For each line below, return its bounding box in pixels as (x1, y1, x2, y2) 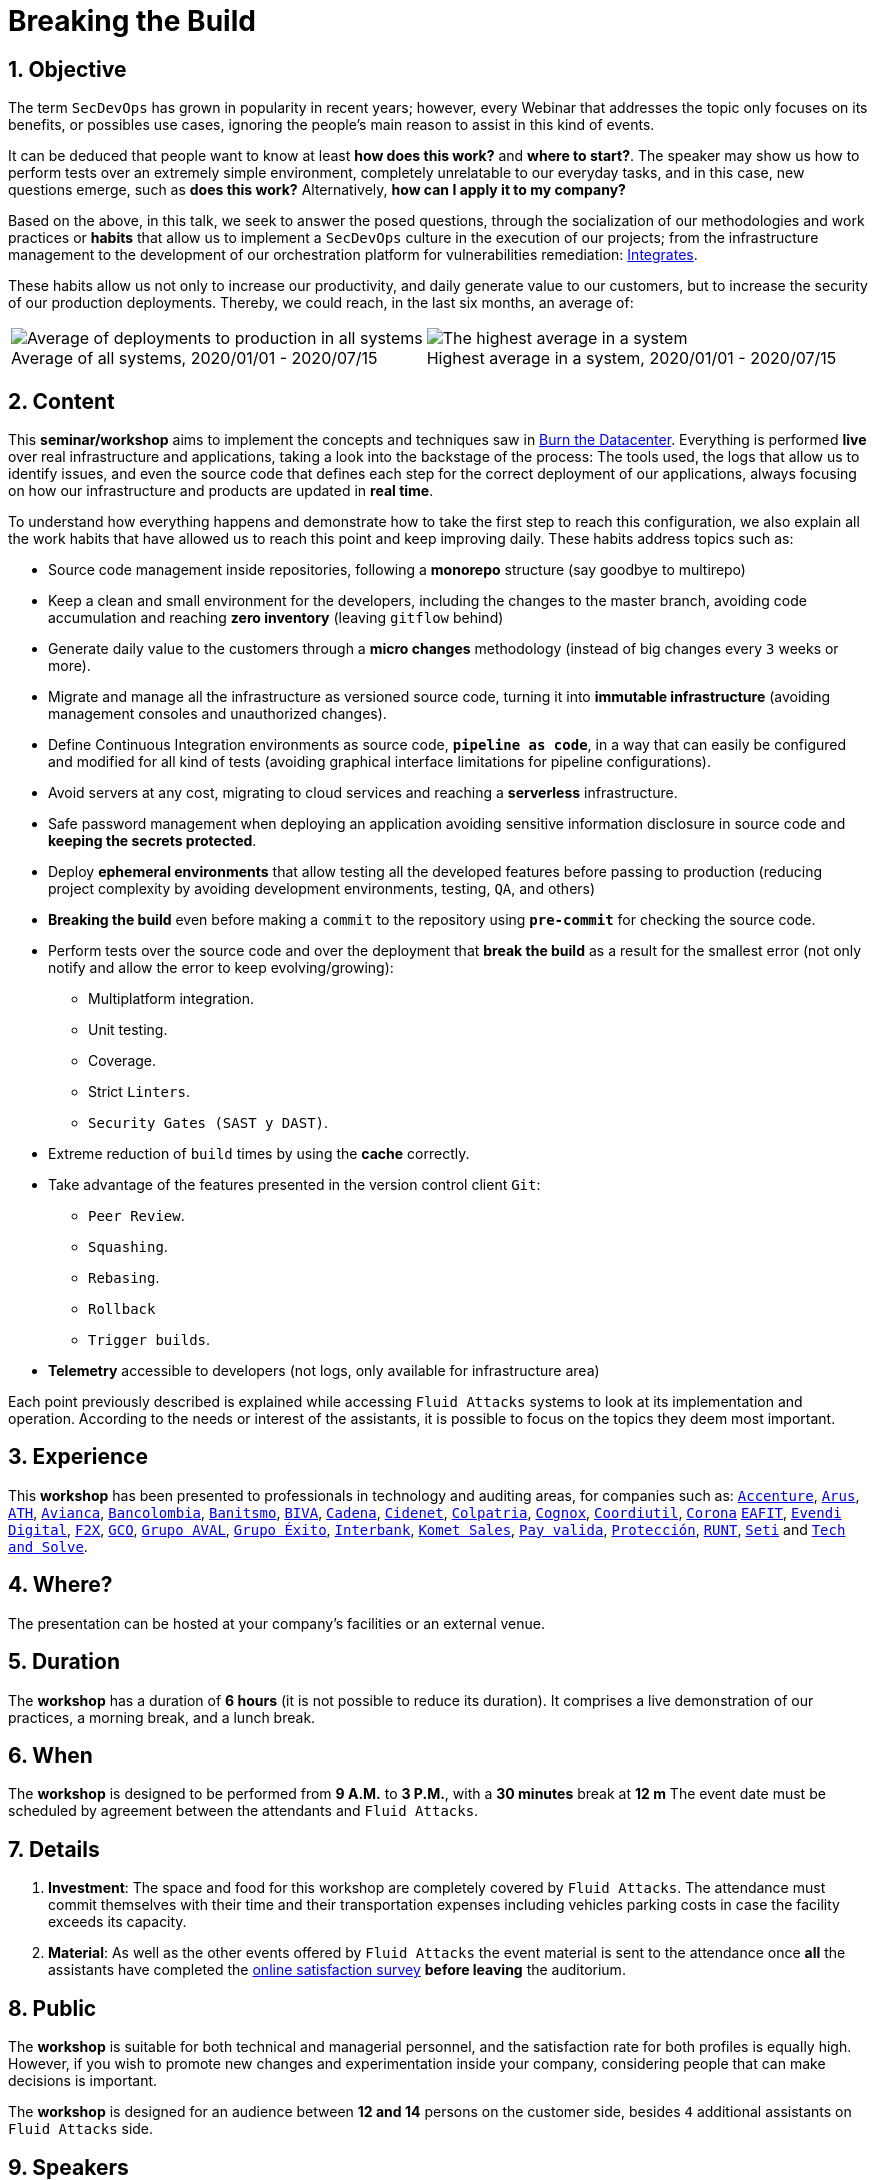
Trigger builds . (88, 1331, 211, 1349)
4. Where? (8, 1572, 113, 1598)
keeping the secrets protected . (48, 832, 257, 850)
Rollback (88, 1301, 156, 1318)
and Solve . (8, 1537, 88, 1555)
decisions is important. (8, 2072, 158, 2090)
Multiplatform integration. (88, 990, 255, 1008)
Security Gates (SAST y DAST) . (88, 1114, 329, 1132)
